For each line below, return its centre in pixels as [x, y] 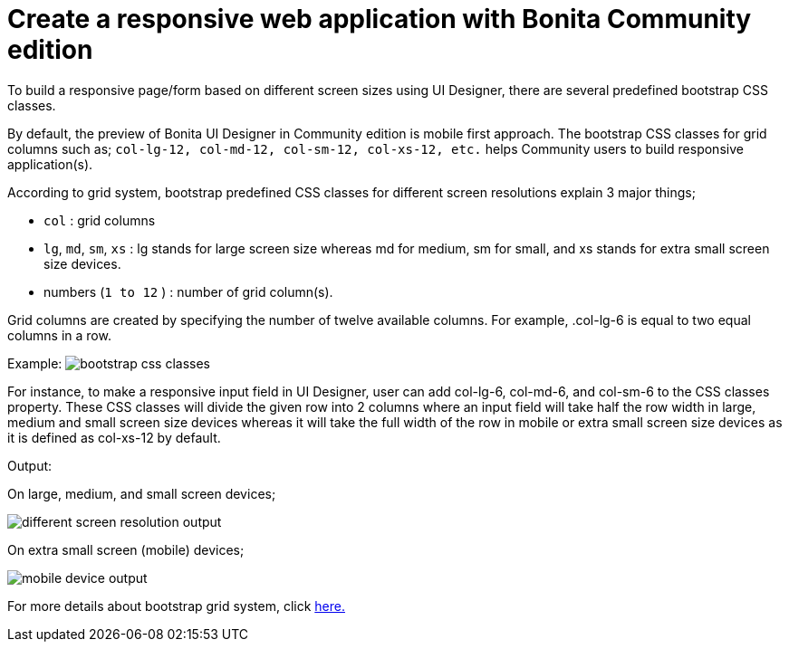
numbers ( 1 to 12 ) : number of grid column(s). [188, 291]
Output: [30, 465]
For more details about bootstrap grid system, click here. [176, 606]
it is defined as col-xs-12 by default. [114, 437]
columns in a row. [59, 335]
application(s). [50, 164]
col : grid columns [100, 220]
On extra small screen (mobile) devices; [126, 549]
